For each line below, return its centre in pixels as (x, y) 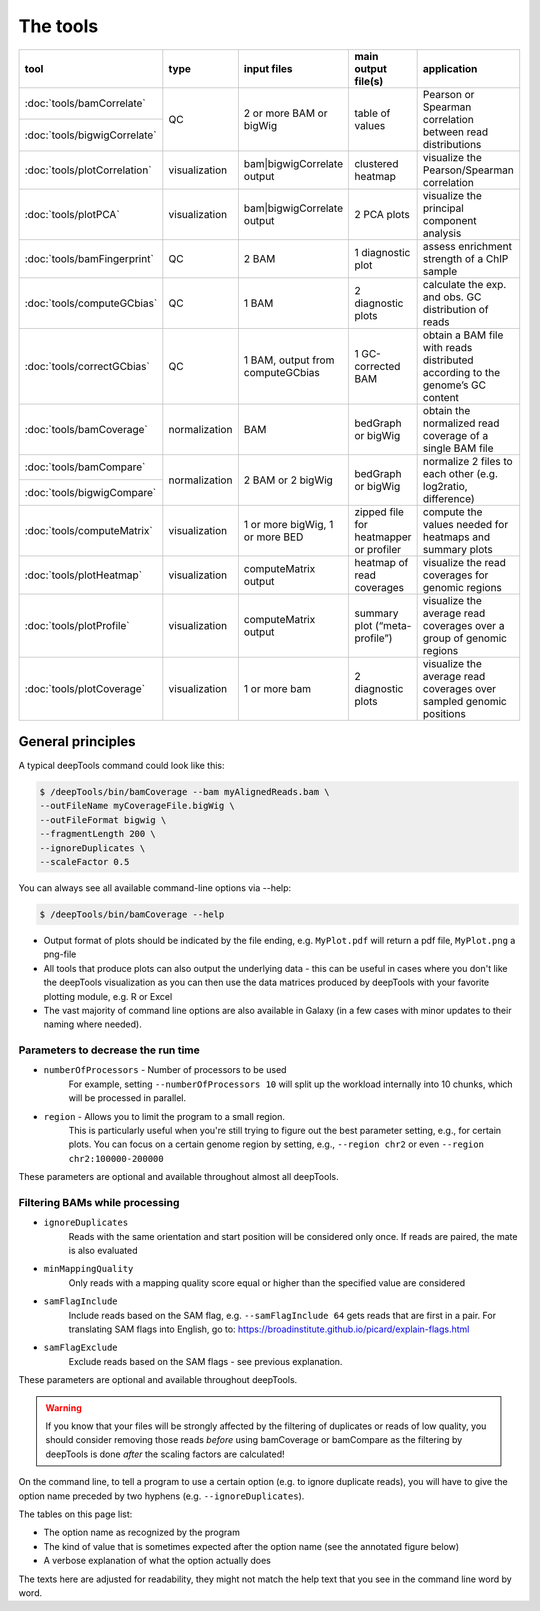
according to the (461, 372)
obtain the (446, 410)
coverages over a (463, 625)
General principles (77, 741)
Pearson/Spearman (468, 170)
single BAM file (458, 448)
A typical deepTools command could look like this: (121, 766)
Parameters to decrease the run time (109, 1050)
